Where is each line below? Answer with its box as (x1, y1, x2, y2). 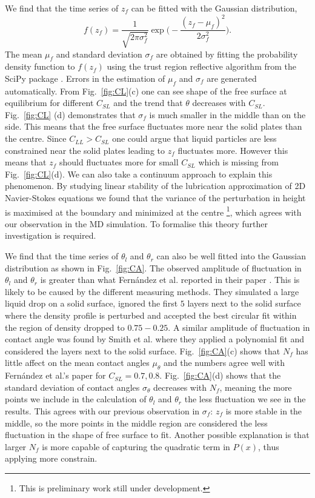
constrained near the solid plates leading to (5, 144, 165, 156)
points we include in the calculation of (5, 393, 147, 405)
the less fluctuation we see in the (184, 393, 306, 405)
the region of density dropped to (5, 320, 125, 333)
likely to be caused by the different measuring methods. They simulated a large (5, 285, 299, 297)
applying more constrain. (5, 452, 98, 465)
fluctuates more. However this (177, 144, 288, 156)
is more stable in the (225, 405, 302, 417)
